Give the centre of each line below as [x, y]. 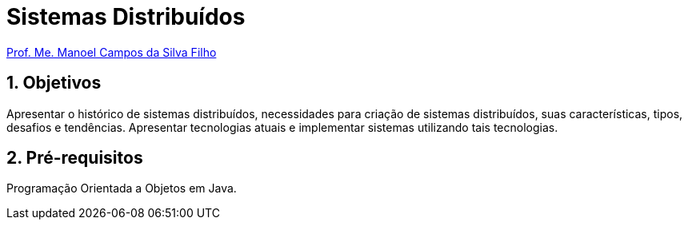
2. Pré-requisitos [75, 158]
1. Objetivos [54, 83]
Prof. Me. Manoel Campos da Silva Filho [112, 52]
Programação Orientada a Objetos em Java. [122, 188]
